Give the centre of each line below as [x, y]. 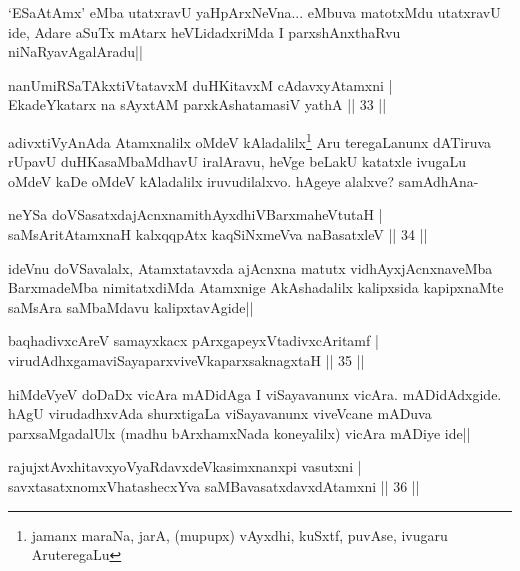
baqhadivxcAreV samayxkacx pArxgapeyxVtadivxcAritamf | [193, 340]
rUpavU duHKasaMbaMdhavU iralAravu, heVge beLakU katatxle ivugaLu [237, 161]
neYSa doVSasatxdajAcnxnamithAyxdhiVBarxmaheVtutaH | [195, 214]
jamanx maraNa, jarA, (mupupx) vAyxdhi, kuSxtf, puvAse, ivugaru [239, 534]
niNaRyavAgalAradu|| [75, 51]
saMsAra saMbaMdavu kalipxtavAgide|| [131, 306]
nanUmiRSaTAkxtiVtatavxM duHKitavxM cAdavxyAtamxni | [200, 84]
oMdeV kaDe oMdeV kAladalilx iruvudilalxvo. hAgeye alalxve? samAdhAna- [243, 180]
